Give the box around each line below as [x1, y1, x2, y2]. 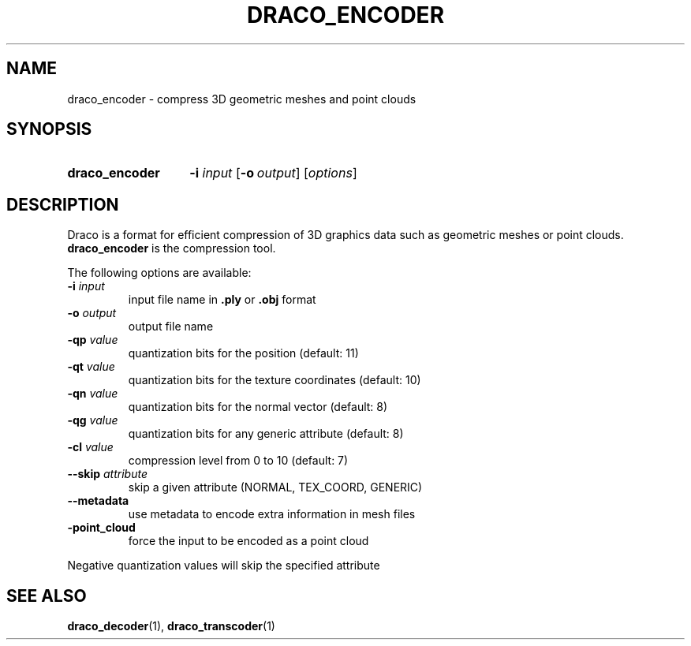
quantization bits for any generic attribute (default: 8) [128, 427, 404, 441]
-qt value [67, 360, 115, 374]
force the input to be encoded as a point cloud [128, 534, 369, 548]
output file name [128, 319, 214, 334]
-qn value [67, 386, 118, 401]
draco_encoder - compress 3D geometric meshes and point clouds [67, 91, 416, 106]
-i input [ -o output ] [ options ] [189, 165, 357, 181]
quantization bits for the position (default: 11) [128, 346, 359, 360]
